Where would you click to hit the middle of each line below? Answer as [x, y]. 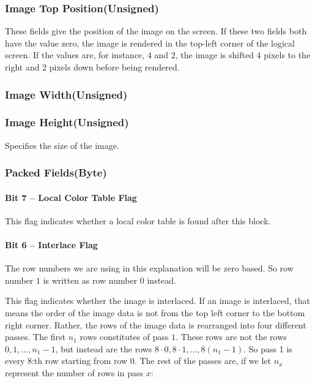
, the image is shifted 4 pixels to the [243, 55]
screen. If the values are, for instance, [75, 55]
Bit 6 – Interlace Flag [51, 245]
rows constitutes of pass [124, 337]
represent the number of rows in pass [74, 373]
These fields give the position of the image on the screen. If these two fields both [156, 31]
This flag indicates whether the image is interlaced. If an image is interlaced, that [157, 301]
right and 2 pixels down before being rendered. [92, 67]
